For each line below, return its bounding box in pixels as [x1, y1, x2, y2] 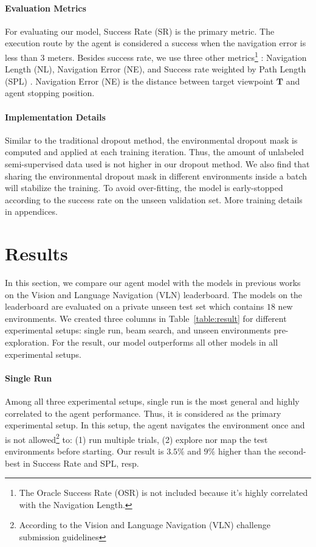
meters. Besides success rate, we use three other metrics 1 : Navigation [47, 49, 307, 63]
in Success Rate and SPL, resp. [23, 456, 139, 469]
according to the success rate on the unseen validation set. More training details [5, 193, 303, 206]
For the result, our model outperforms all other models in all [52, 336, 278, 349]
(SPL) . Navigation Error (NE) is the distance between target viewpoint [5, 74, 274, 87]
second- [278, 445, 306, 458]
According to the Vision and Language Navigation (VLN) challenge [19, 518, 270, 531]
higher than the [218, 445, 276, 458]
